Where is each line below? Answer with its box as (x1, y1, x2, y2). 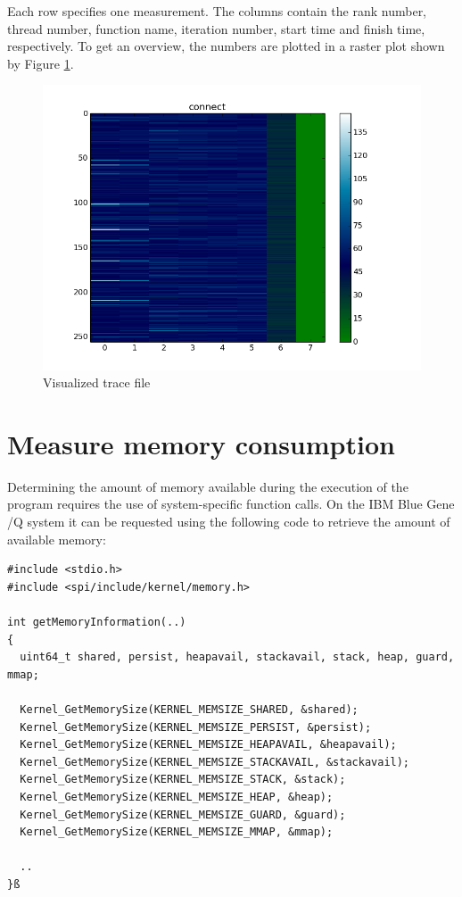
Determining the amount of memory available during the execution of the (7, 477, 408, 495)
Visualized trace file (43, 373, 151, 392)
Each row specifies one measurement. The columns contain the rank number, (7, 2, 427, 20)
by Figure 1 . (7, 54, 74, 72)
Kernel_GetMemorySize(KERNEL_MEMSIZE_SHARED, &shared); (20, 702, 359, 716)
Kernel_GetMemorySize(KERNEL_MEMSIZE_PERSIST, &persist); (20, 720, 372, 734)
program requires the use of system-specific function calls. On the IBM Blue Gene (7, 494, 455, 513)
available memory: (7, 529, 106, 548)
